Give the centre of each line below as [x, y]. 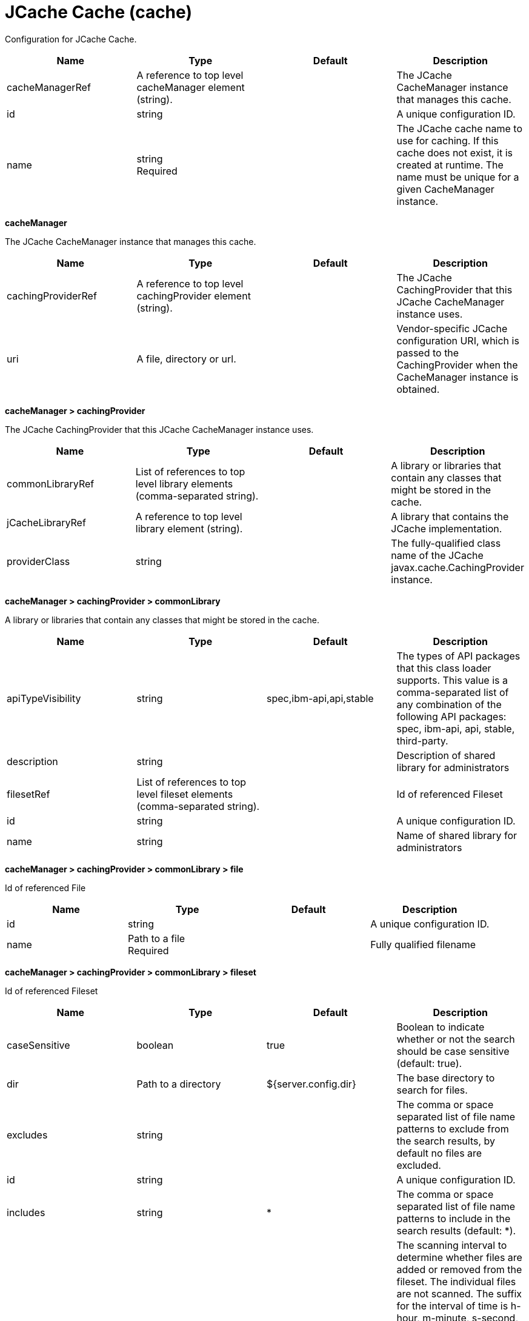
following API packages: [451, 716]
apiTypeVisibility [44, 698]
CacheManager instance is [457, 377]
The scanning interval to [452, 1245]
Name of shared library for [457, 835]
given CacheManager [445, 189]
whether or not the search [456, 1039]
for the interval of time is [452, 1306]
